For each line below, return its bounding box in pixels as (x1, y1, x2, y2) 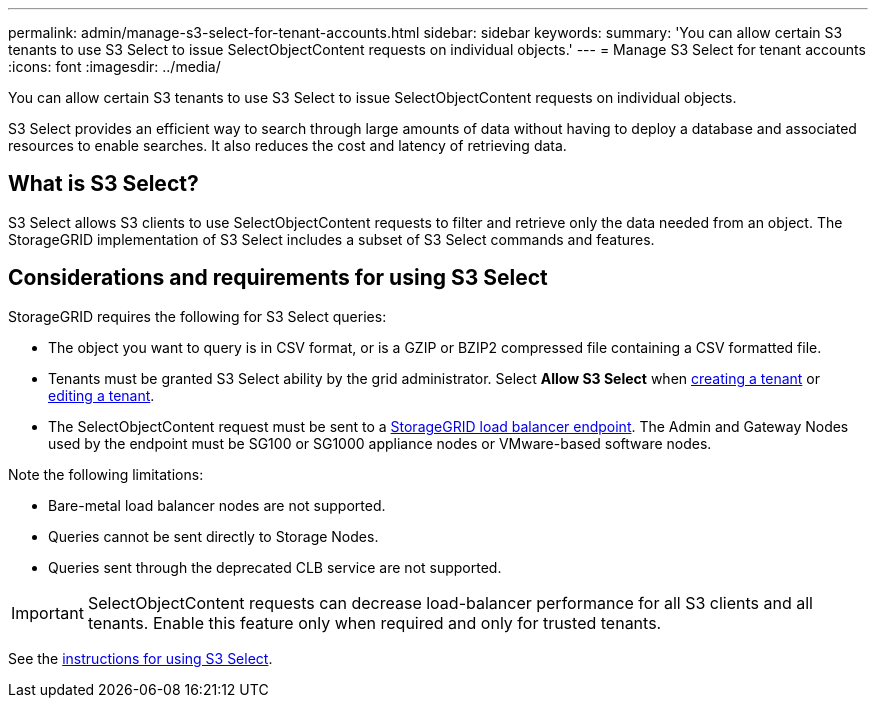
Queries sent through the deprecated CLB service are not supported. (48, 558, 502, 576)
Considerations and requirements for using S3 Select (8, 265, 548, 291)
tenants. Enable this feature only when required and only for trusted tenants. (87, 612, 662, 633)
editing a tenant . (48, 386, 155, 404)
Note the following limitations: (8, 465, 204, 483)
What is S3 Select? (8, 171, 199, 197)
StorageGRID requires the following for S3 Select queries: (8, 307, 387, 325)
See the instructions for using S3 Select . (8, 649, 273, 667)
